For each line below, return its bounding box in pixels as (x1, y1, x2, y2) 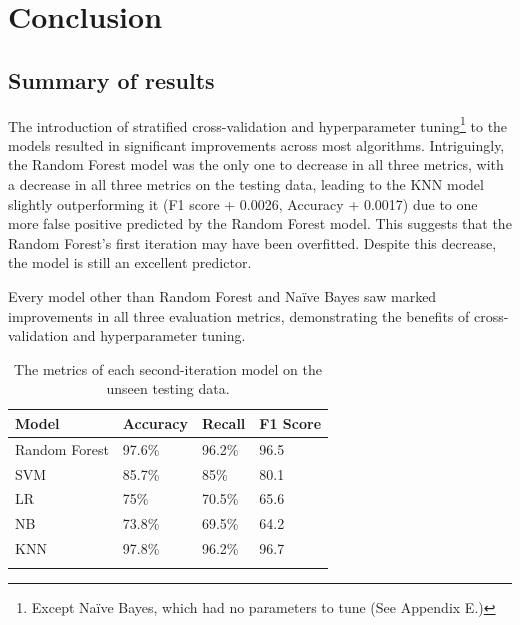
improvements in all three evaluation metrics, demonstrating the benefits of (8, 305, 470, 326)
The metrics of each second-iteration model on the (14, 358, 322, 379)
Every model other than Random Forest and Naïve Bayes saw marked (8, 285, 437, 306)
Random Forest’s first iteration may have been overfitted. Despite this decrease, (8, 232, 497, 253)
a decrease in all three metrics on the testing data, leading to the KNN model (8, 174, 484, 195)
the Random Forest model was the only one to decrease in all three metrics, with (8, 154, 504, 175)
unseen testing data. (106, 378, 230, 399)
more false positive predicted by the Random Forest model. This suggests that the (8, 213, 512, 234)
